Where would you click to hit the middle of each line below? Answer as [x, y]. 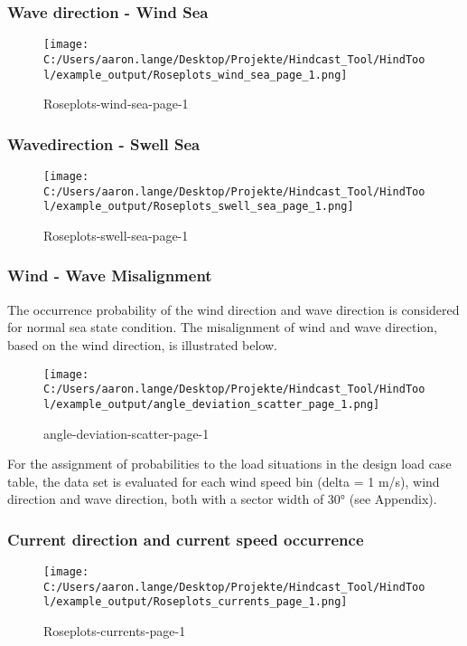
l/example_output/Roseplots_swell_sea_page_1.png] [199, 207]
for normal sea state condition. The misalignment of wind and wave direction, [222, 327]
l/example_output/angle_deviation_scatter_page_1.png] [212, 404]
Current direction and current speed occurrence [186, 539]
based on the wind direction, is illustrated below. [142, 344]
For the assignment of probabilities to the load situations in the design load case [229, 464]
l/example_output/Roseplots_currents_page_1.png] [196, 602]
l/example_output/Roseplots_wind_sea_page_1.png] [196, 75]
